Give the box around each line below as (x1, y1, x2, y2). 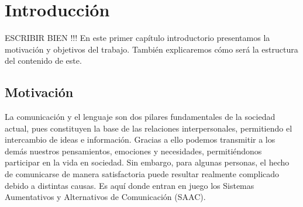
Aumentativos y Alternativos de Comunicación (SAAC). (5, 191, 206, 203)
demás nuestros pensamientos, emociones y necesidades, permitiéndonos (5, 144, 262, 157)
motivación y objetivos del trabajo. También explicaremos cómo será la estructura (5, 43, 298, 55)
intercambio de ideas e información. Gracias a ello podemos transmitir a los (5, 133, 276, 146)
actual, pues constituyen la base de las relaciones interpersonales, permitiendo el (5, 122, 292, 134)
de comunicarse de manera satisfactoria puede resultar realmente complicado (5, 168, 280, 180)
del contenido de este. (5, 54, 82, 67)
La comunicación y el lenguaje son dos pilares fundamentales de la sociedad (5, 111, 276, 123)
